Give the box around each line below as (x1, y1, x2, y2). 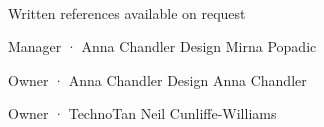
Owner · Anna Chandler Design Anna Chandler (8, 69, 307, 90)
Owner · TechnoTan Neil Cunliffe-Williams (8, 103, 277, 124)
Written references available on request (8, 2, 246, 23)
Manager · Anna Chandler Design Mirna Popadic (8, 36, 317, 57)
